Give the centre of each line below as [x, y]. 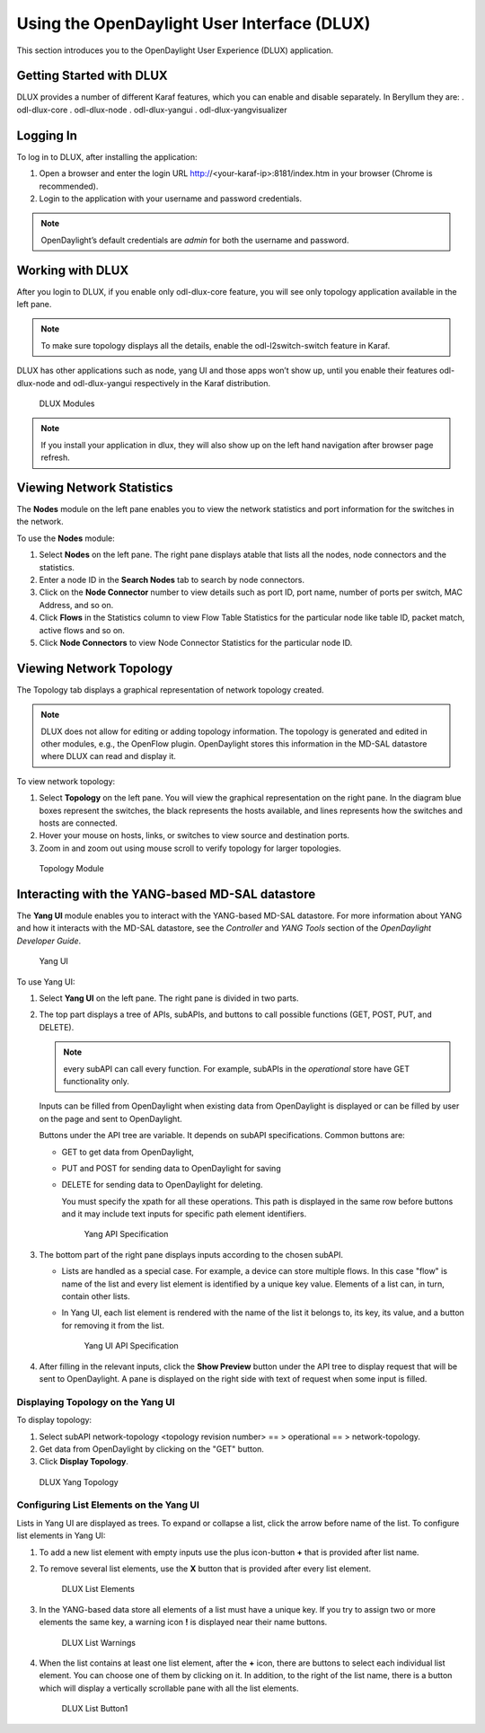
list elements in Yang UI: [61, 1535]
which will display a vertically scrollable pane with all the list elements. [169, 1688]
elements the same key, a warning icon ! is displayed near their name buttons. [183, 1622]
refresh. [56, 457]
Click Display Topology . [84, 1462]
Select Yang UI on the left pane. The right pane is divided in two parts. [169, 998]
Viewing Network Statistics [95, 487]
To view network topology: [66, 781]
